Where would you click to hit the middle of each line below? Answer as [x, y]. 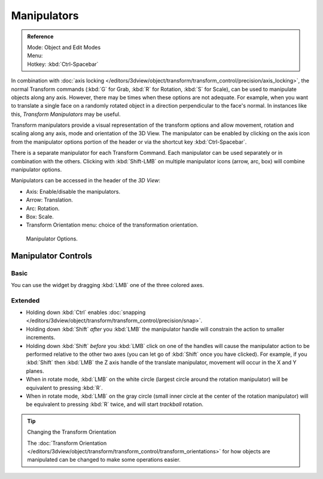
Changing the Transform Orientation [72, 432]
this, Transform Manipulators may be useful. [66, 114]
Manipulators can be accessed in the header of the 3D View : [86, 181]
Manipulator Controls [52, 256]
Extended [25, 300]
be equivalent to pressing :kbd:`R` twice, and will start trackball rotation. [115, 404]
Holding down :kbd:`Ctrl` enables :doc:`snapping [86, 312]
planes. [35, 371]
